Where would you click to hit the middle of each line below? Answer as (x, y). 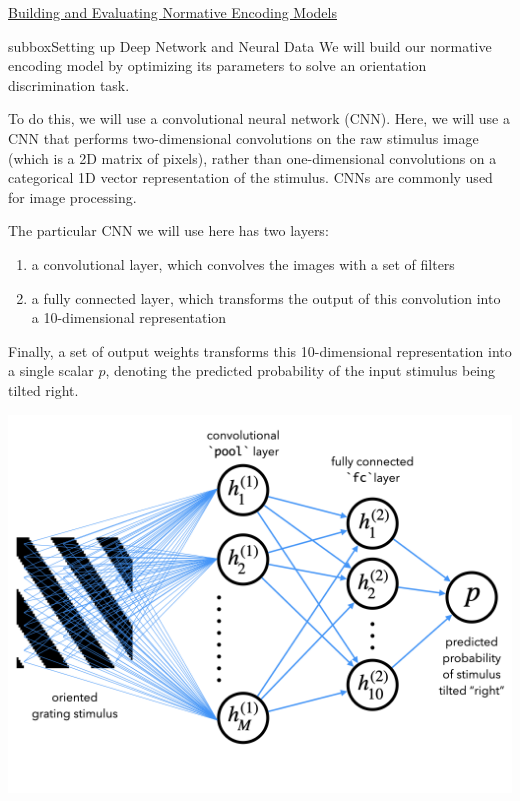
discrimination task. (69, 84)
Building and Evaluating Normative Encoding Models (172, 12)
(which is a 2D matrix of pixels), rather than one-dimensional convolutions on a (252, 157)
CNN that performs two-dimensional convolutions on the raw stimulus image (243, 137)
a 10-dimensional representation (129, 317)
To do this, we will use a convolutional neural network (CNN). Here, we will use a (259, 118)
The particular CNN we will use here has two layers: (168, 230)
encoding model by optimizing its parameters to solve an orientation (217, 65)
